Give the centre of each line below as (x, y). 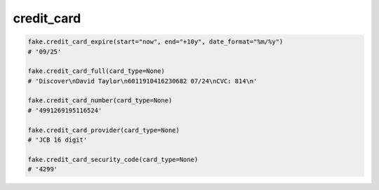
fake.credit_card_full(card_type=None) (96, 71)
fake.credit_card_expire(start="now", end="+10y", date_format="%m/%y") (155, 42)
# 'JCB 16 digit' (58, 140)
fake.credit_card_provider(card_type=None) (104, 130)
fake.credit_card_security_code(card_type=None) (113, 159)
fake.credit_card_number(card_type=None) (100, 101)
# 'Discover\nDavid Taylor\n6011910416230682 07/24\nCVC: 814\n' (142, 81)
